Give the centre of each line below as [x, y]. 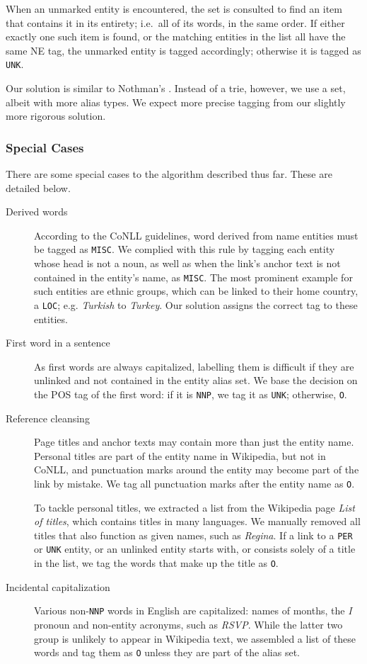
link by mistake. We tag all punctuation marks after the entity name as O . [194, 483]
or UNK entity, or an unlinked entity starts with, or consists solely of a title [195, 549]
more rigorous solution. [56, 116]
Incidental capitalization [58, 586]
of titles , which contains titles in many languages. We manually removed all [197, 521]
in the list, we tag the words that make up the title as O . [156, 563]
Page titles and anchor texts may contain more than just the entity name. [194, 442]
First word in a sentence [58, 343]
